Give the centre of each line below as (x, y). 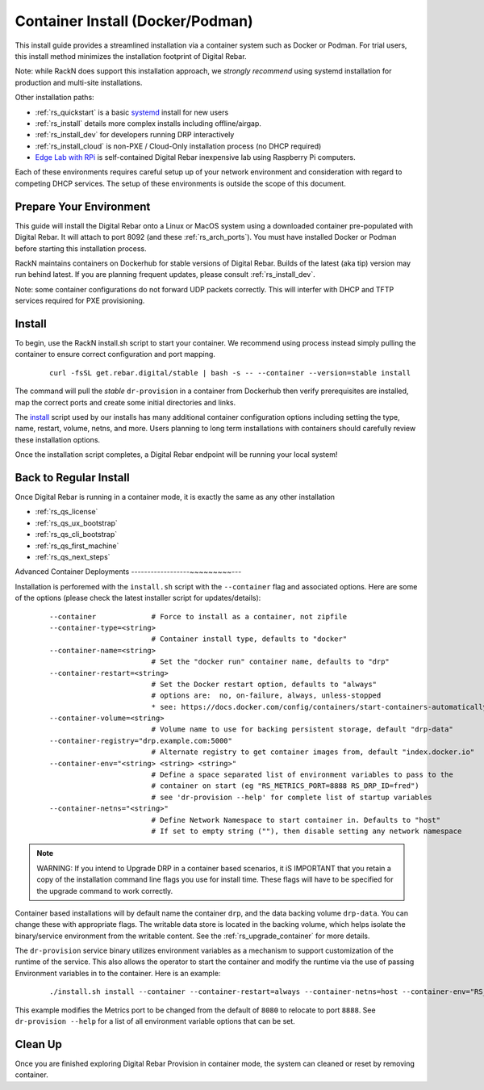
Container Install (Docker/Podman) (134, 21)
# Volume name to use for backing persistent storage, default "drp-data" (302, 729)
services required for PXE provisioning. (80, 301)
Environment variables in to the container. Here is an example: (118, 973)
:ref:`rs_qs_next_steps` (73, 556)
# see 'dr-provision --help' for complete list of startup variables (292, 797)
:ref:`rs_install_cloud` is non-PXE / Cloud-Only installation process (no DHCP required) (178, 146)
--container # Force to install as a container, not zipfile (198, 616)
